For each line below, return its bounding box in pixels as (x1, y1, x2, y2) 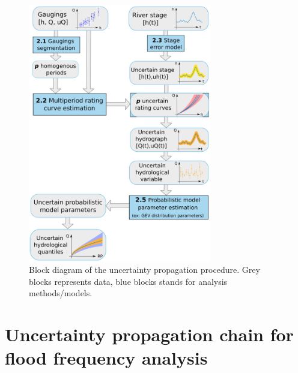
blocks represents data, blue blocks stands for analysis (29, 275, 228, 287)
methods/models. (29, 287, 93, 299)
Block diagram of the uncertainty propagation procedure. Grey (29, 263, 260, 276)
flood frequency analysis (5, 345, 208, 370)
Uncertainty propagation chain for (5, 322, 294, 347)
